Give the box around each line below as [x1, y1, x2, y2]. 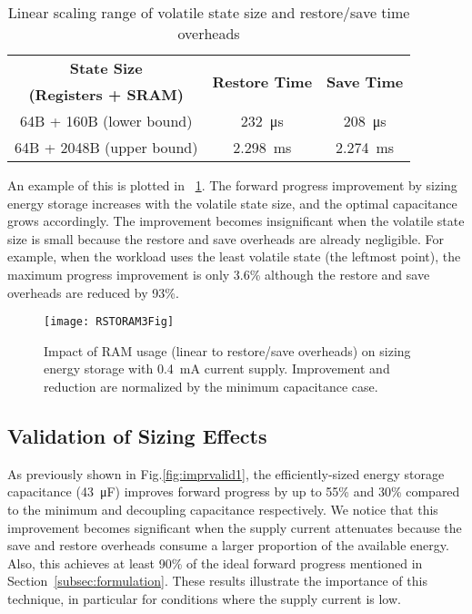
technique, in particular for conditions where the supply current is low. [7, 588, 401, 608]
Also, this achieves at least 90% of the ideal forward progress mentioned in [7, 553, 423, 572]
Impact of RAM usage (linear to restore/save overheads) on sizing [44, 341, 411, 360]
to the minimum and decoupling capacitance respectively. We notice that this [7, 499, 438, 518]
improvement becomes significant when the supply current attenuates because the [7, 517, 462, 537]
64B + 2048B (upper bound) [15, 137, 198, 158]
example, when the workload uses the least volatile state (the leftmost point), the [7, 247, 461, 266]
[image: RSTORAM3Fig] [44, 315, 175, 329]
